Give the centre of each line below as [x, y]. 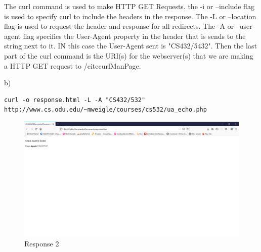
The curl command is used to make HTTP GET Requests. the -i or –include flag [129, 6]
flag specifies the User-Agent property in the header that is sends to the [134, 36]
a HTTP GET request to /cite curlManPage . [73, 65]
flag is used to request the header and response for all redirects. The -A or [119, 26]
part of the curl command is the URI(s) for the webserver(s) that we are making [129, 55]
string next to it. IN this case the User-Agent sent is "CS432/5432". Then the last [130, 46]
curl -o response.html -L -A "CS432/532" [75, 100]
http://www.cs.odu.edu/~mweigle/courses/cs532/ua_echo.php [105, 110]
